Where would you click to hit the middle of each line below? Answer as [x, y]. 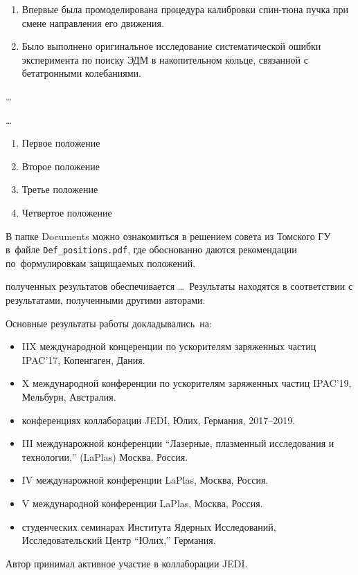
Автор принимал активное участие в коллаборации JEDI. [127, 563]
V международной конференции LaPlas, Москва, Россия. [142, 503]
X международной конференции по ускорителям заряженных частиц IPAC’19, [187, 383]
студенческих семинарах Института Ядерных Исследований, [149, 526]
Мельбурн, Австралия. [69, 396]
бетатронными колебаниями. [81, 73]
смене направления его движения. [93, 22]
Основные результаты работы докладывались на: [109, 323]
